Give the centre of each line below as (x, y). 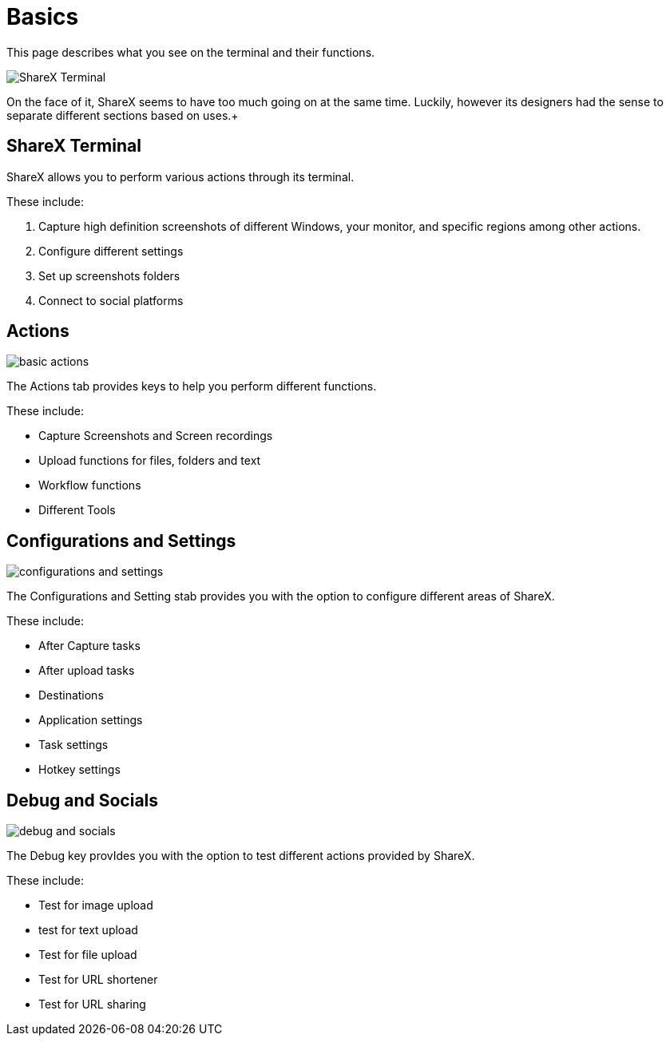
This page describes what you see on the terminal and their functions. (191, 52)
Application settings (91, 720)
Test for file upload (88, 955)
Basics (43, 17)
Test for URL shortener (98, 980)
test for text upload (88, 930)
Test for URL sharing (92, 1004)
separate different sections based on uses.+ (123, 115)
